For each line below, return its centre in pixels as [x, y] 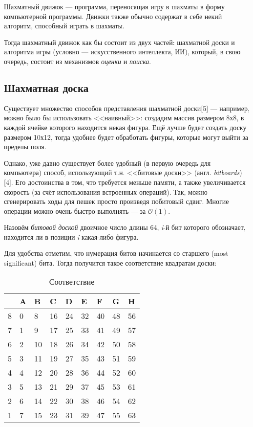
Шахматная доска [46, 87]
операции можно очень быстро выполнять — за [75, 211]
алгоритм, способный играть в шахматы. [64, 26]
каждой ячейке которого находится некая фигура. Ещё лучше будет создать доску [125, 127]
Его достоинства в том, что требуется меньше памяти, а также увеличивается [130, 182]
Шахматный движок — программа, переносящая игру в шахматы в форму [114, 6]
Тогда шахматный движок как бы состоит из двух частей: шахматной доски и [119, 42]
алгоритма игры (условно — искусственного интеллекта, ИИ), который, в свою [122, 52]
